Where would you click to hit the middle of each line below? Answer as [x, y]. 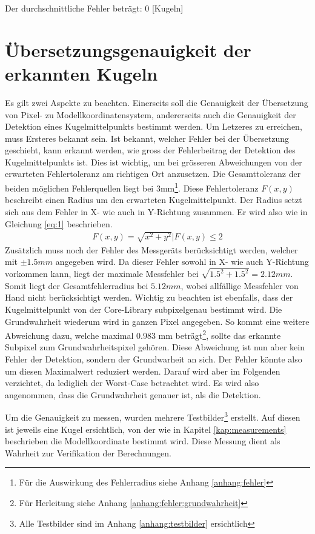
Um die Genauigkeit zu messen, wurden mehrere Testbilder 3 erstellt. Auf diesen [153, 416]
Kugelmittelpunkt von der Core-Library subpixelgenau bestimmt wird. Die [144, 309]
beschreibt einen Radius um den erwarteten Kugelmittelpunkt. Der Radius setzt [154, 200]
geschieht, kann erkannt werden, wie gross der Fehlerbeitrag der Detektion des [150, 150]
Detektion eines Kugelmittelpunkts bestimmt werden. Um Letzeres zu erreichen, [154, 126]
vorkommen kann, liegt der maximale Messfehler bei [102, 274]
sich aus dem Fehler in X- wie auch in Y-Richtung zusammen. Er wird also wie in [156, 211]
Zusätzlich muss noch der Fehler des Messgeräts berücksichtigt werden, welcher [151, 249]
